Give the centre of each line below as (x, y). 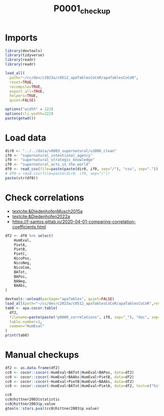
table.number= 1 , (26, 322)
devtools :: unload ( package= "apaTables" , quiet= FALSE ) (60, 299)
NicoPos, (23, 259)
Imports (21, 38)
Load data (26, 138)
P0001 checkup (82, 9)
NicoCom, (23, 267)
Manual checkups (42, 355)
